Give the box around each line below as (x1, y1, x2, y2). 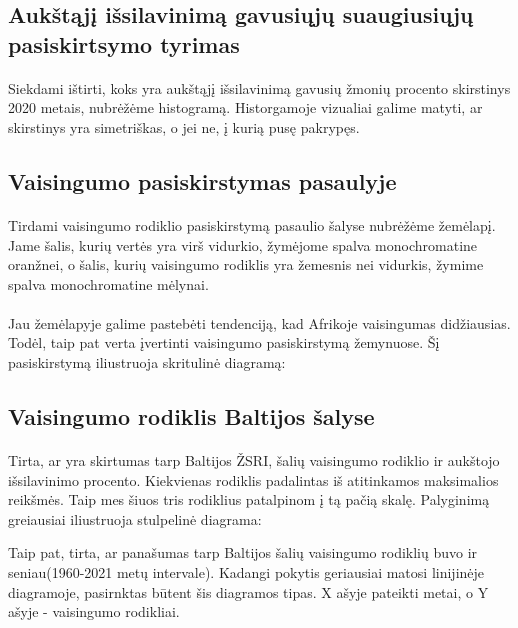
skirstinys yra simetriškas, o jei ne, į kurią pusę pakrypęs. (8, 116, 360, 137)
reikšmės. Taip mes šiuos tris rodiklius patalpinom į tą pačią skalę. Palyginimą (8, 489, 490, 510)
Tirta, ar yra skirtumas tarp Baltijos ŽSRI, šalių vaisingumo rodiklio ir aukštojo (8, 450, 500, 471)
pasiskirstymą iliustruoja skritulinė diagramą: (8, 352, 286, 373)
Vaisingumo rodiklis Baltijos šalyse (8, 401, 375, 432)
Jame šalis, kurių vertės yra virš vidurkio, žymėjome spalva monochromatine (8, 234, 478, 255)
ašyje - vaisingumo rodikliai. (8, 601, 180, 622)
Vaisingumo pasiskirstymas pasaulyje (8, 165, 397, 196)
